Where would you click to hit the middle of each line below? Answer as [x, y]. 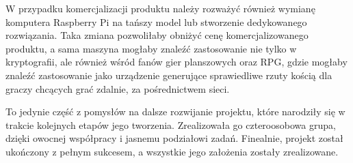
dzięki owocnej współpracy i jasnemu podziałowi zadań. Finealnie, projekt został [174, 138]
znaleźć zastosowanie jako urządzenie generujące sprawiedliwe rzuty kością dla [169, 75]
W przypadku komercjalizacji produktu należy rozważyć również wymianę [160, 8]
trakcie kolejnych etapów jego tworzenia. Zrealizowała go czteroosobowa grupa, [171, 124]
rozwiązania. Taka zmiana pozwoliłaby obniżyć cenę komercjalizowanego [157, 35]
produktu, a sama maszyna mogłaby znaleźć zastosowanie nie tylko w [151, 48]
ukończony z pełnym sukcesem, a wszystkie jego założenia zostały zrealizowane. [172, 151]
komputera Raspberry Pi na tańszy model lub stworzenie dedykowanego [156, 21]
